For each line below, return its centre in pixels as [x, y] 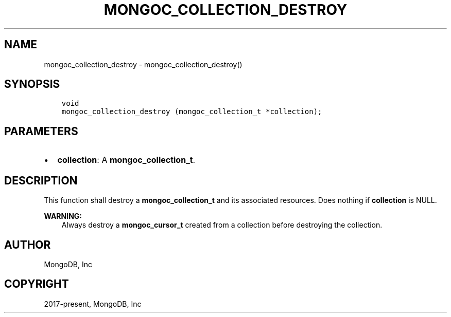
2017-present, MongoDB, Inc [93, 304]
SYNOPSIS [32, 84]
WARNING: [63, 216]
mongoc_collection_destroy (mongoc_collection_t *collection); [192, 112]
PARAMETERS [41, 131]
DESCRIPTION [41, 180]
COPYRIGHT [37, 284]
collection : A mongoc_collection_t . [126, 160]
